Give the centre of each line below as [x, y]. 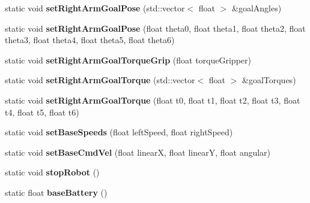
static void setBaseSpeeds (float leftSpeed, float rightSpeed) [119, 132]
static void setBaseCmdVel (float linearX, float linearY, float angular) [138, 152]
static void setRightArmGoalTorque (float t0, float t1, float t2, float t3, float [153, 100]
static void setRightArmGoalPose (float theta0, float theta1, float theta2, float [155, 28]
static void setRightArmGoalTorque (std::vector [100, 80]
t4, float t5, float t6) [42, 112]
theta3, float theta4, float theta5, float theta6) [90, 40]
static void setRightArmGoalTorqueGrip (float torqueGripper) [128, 60]
